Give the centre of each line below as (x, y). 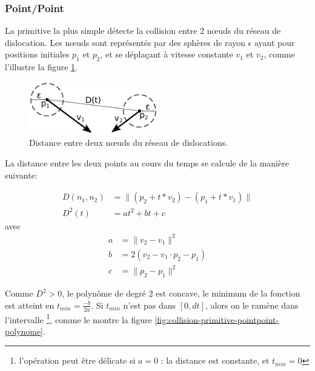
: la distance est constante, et (215, 360)
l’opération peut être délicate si (77, 360)
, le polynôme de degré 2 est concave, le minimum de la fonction (181, 293)
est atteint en (30, 305)
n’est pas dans (150, 305)
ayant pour (274, 42)
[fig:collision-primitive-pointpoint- (217, 319)
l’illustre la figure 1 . (41, 67)
